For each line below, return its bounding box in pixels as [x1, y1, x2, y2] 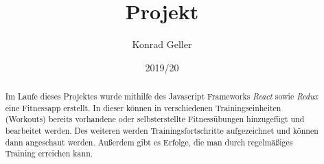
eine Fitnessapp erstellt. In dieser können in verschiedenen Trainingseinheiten [5, 102, 281, 113]
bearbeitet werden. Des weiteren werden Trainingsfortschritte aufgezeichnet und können [5, 125, 319, 137]
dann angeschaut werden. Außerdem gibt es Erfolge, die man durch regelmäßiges [5, 136, 293, 148]
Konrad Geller [132, 37, 192, 51]
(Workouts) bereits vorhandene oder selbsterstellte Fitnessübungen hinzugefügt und [5, 113, 305, 125]
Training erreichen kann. [5, 148, 93, 159]
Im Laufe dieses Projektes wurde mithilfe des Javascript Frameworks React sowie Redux [5, 91, 319, 102]
